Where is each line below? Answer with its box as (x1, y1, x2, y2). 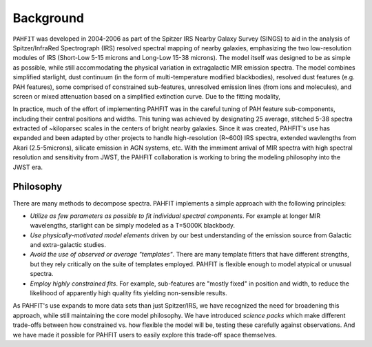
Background (12, 10, 84, 26)
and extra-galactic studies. (30, 241, 106, 249)
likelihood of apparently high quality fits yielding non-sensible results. (30, 289, 227, 297)
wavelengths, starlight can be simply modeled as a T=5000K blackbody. (30, 221, 236, 230)
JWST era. (12, 163, 43, 171)
